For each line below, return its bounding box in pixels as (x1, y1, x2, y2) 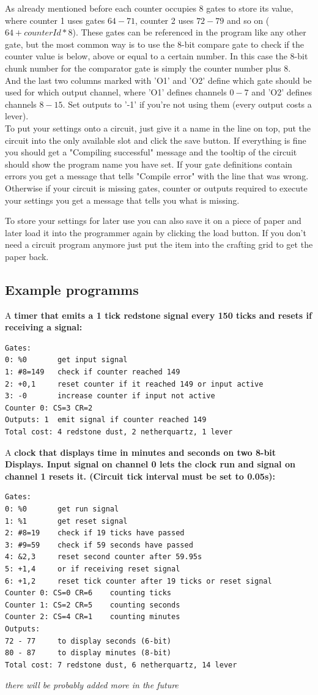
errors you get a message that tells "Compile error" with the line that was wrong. (5, 169, 309, 182)
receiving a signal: (5, 321, 83, 333)
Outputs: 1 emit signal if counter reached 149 (5, 415, 207, 425)
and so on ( (226, 13, 270, 26)
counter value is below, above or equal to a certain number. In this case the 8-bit (5, 50, 308, 62)
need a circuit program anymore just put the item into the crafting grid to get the (5, 238, 313, 251)
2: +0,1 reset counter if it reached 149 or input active (5, 379, 264, 388)
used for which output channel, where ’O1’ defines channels (5, 86, 227, 98)
